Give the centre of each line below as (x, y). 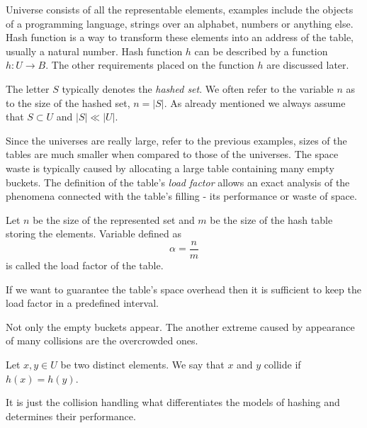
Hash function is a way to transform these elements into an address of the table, (180, 37)
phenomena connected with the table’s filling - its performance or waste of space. (181, 196)
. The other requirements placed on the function (150, 65)
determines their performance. (71, 416)
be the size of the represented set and (114, 219)
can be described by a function (261, 51)
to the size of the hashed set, (68, 102)
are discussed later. (308, 65)
